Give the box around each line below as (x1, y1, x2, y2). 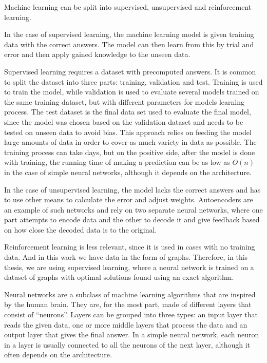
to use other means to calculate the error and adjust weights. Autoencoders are (4, 194, 253, 205)
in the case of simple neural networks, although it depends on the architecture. (4, 166, 252, 177)
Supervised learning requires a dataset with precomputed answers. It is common (4, 66, 256, 77)
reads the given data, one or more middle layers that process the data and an (4, 319, 247, 330)
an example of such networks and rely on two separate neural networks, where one (4, 204, 263, 215)
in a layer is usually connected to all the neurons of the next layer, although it (4, 339, 251, 350)
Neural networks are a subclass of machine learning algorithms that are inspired (4, 289, 256, 299)
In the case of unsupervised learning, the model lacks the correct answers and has (4, 184, 261, 195)
